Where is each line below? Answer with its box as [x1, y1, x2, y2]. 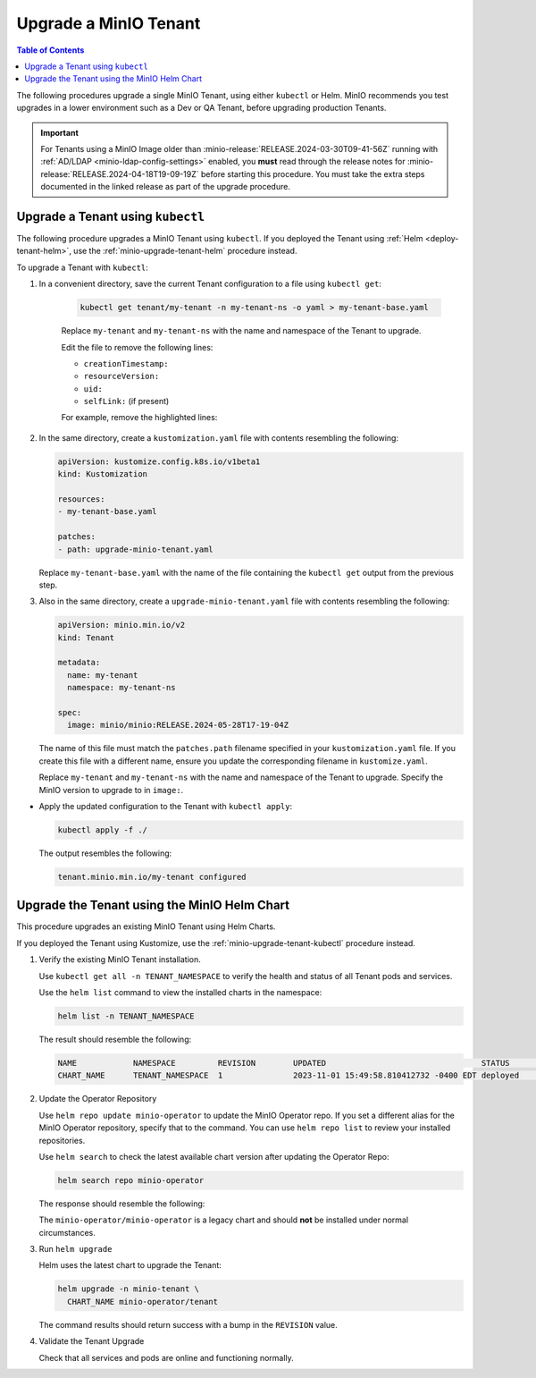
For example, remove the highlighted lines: [61, 412, 218, 423]
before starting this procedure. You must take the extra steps [200, 168, 425, 179]
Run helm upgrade [38, 1244, 113, 1255]
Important [40, 127, 80, 138]
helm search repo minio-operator [57, 1175, 205, 1185]
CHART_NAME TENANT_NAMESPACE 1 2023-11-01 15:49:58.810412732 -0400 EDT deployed [57, 1070, 520, 1081]
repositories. [38, 1135, 86, 1146]
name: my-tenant [67, 670, 138, 680]
